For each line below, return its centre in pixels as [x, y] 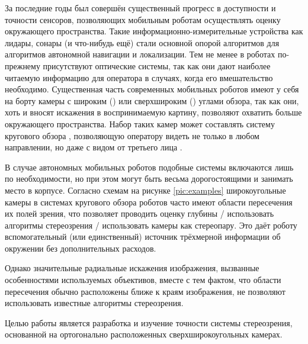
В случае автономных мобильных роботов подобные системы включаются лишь [149, 167]
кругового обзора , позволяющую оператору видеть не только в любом [132, 135]
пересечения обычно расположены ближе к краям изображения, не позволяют [145, 291]
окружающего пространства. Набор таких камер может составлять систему [140, 123]
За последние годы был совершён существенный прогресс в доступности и [140, 8]
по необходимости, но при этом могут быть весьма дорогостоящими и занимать [149, 179]
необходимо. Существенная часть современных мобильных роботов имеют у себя [152, 89]
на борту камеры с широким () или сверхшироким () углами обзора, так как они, [152, 100]
